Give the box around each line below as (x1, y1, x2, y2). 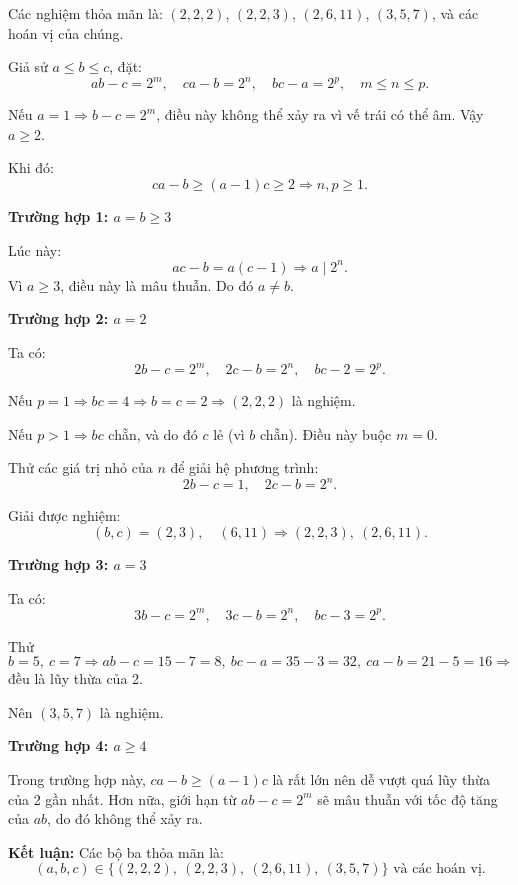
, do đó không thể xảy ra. (47, 808, 203, 829)
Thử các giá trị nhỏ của (8, 457, 153, 478)
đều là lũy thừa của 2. (8, 668, 143, 689)
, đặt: (109, 56, 142, 77)
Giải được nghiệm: (8, 505, 121, 526)
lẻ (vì (213, 423, 245, 444)
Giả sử (8, 56, 48, 77)
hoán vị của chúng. (8, 22, 124, 43)
